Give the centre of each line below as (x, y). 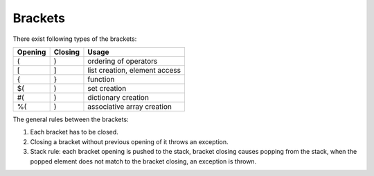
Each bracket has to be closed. (74, 132)
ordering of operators (123, 61)
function (101, 79)
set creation (107, 88)
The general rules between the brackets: (71, 119)
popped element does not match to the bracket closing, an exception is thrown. (143, 161)
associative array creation (130, 106)
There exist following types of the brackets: (75, 39)
